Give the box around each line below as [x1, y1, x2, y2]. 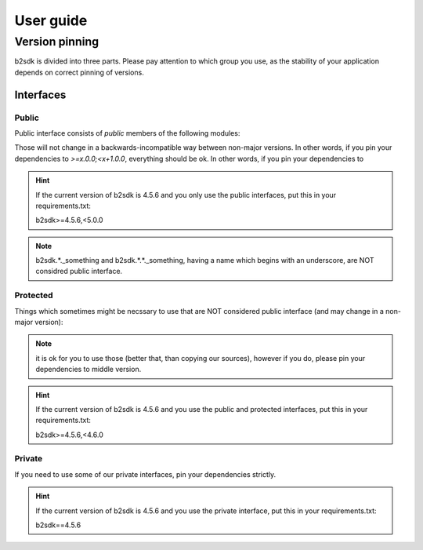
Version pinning [14, 35, 99, 49]
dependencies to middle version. [35, 365, 142, 374]
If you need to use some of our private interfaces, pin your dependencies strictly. [14, 469, 277, 479]
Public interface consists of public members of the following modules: [14, 128, 240, 137]
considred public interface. [35, 267, 123, 276]
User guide [14, 12, 88, 29]
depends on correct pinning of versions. [14, 67, 144, 77]
